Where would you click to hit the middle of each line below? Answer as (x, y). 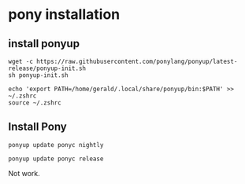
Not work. (24, 173)
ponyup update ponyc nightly (56, 145)
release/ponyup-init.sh (47, 68)
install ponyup (44, 44)
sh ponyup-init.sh (38, 75)
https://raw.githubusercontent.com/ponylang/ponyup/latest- (137, 61)
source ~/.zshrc (35, 103)
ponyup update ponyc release (56, 159)
